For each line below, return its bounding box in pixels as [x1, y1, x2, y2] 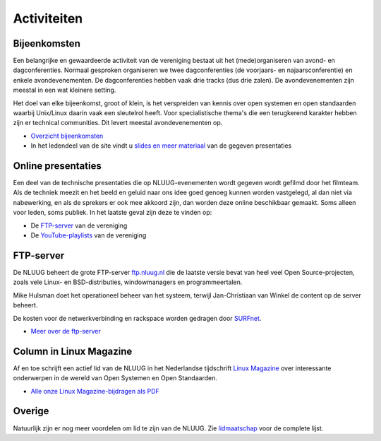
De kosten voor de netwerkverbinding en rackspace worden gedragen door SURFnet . [13, 314, 262, 322]
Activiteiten [13, 11, 83, 26]
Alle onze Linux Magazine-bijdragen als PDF [30, 387, 160, 395]
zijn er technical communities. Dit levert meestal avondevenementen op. [13, 119, 223, 127]
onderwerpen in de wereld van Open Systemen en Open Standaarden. [13, 374, 218, 382]
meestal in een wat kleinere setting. [13, 86, 116, 95]
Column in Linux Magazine [13, 345, 133, 357]
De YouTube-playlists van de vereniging [30, 231, 147, 240]
